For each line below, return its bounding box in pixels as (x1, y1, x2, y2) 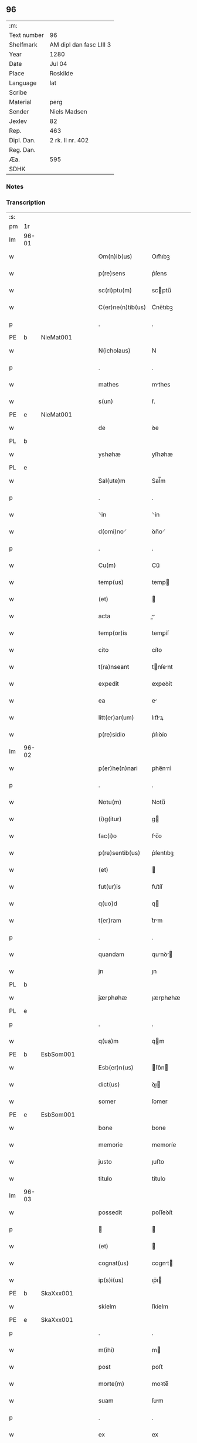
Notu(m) (98, 798, 122, 807)
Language (9, 79, 37, 87)
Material (9, 98, 32, 106)
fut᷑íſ (151, 882, 163, 891)
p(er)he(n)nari (98, 764, 138, 772)
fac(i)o (98, 832, 117, 840)
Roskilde (49, 69, 73, 77)
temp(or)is (98, 629, 128, 637)
